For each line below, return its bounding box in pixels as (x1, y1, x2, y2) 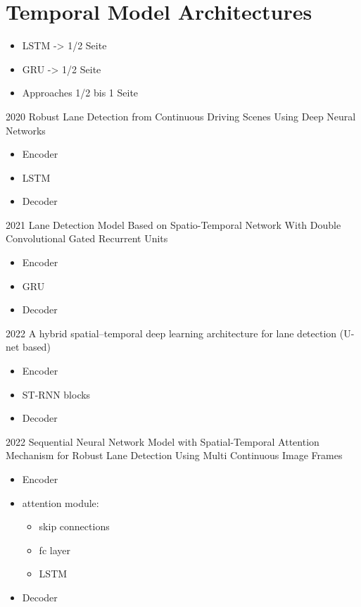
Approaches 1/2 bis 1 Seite (22, 85, 139, 100)
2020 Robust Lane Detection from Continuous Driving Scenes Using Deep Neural (6, 108, 356, 123)
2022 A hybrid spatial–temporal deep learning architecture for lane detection (6, 325, 337, 340)
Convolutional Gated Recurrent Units (6, 231, 168, 246)
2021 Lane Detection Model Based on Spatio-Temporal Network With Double (6, 217, 341, 232)
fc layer (39, 542, 70, 557)
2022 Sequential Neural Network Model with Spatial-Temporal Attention (6, 434, 319, 449)
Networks (6, 123, 46, 137)
